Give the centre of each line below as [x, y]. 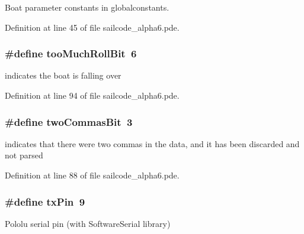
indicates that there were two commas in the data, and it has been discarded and [152, 143]
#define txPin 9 [45, 201]
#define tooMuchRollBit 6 [71, 53]
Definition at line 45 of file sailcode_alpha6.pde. [92, 27]
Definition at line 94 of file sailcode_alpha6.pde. [92, 95]
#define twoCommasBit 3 [69, 121]
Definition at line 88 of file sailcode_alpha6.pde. [92, 175]
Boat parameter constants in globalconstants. [87, 7]
